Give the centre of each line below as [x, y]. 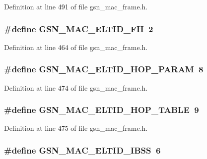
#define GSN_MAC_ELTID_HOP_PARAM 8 [104, 69]
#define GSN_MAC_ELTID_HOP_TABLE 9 [102, 110]
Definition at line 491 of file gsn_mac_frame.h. [76, 6]
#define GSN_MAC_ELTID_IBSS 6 [82, 150]
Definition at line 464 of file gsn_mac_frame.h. [76, 47]
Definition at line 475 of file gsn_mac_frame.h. [76, 128]
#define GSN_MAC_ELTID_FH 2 [79, 28]
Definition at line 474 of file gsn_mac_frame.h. [76, 87]
